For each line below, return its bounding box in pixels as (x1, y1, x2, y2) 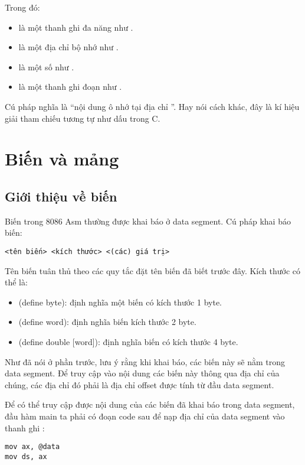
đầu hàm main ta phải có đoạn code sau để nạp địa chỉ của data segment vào (5, 409, 285, 422)
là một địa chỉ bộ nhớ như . (18, 41, 119, 53)
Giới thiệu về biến (5, 187, 117, 205)
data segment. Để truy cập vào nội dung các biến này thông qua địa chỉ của (5, 367, 280, 379)
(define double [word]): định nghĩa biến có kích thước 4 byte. (18, 335, 238, 347)
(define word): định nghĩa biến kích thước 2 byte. (18, 316, 196, 328)
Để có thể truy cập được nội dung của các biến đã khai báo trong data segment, (5, 398, 295, 411)
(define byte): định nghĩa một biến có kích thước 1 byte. (18, 295, 222, 308)
